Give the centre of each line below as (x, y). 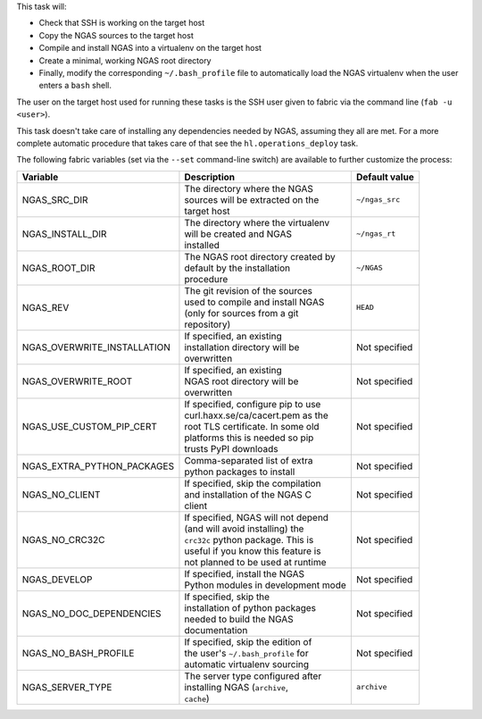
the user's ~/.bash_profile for (246, 653)
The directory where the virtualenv (257, 222)
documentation (216, 630)
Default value (385, 177)
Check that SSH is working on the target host (122, 23)
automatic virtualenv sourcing (247, 664)
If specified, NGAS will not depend (257, 517)
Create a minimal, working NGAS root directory (125, 60)
